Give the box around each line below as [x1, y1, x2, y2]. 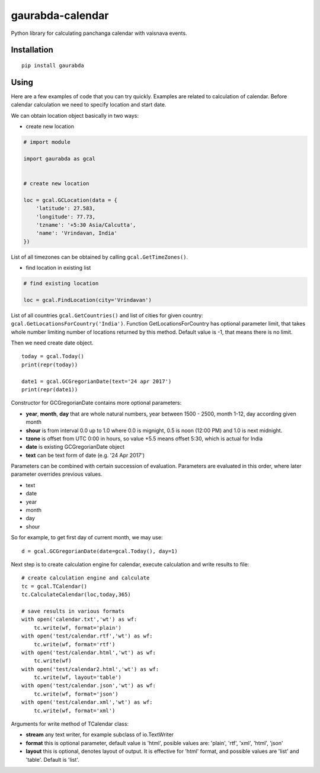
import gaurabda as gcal [23, 155, 96, 162]
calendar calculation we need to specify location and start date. [11, 101, 167, 108]
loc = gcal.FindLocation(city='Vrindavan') [23, 297, 152, 303]
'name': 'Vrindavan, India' [36, 230, 118, 237]
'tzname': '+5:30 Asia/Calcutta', [36, 221, 136, 228]
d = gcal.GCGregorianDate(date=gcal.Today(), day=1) [21, 547, 178, 555]
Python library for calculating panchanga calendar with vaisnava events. [11, 30, 187, 37]
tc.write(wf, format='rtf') [33, 641, 116, 648]
